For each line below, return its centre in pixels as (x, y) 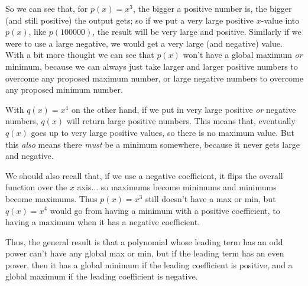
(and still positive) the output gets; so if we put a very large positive (130, 20)
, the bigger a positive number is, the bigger (212, 8)
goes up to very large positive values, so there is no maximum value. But (163, 132)
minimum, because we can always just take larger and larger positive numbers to (152, 66)
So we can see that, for (47, 8)
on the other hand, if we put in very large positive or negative (184, 109)
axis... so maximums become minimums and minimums (177, 187)
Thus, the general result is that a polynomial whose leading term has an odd (144, 241)
